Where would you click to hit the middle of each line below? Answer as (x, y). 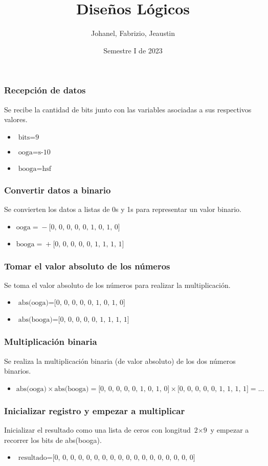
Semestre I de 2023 (133, 50)
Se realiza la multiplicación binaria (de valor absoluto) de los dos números (120, 361)
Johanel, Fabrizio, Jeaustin (133, 33)
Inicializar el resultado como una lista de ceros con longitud (97, 430)
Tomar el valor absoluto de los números (87, 266)
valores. (16, 119)
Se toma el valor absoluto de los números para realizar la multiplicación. (117, 285)
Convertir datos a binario (58, 190)
